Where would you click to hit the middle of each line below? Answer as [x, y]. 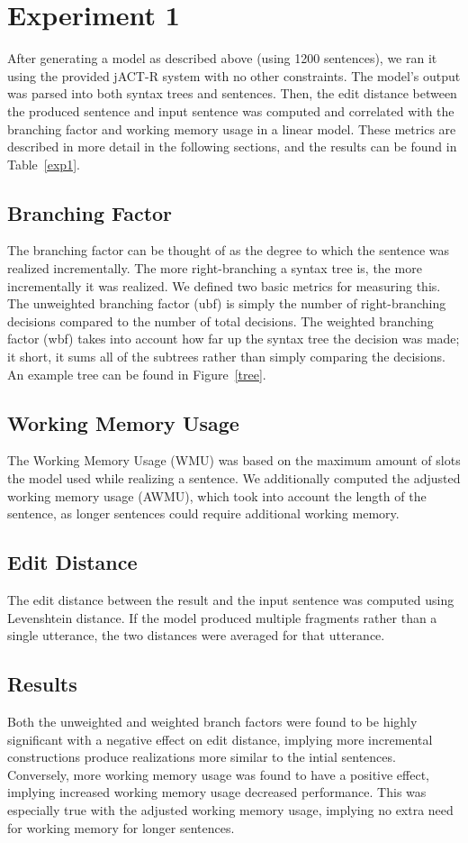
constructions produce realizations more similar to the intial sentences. [202, 757]
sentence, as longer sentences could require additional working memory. [203, 513]
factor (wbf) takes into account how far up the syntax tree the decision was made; [234, 339]
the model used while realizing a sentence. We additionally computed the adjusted [234, 478]
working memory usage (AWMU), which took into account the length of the [217, 495]
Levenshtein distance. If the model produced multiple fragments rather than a [222, 617]
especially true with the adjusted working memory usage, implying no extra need [230, 809]
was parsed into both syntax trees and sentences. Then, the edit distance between [232, 93]
